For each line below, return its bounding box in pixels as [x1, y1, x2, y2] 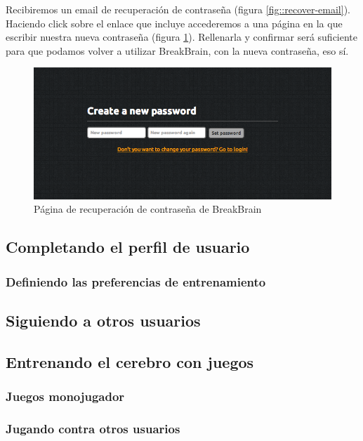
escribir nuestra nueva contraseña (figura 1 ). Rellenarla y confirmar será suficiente [6, 29, 358, 44]
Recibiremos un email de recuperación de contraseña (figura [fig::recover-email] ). [6, 2, 351, 16]
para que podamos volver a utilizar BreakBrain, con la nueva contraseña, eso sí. [6, 43, 349, 58]
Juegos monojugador [6, 388, 125, 405]
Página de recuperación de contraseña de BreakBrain [34, 202, 262, 216]
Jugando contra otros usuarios [6, 419, 180, 437]
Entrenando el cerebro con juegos [6, 350, 254, 372]
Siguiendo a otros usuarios [6, 309, 201, 331]
